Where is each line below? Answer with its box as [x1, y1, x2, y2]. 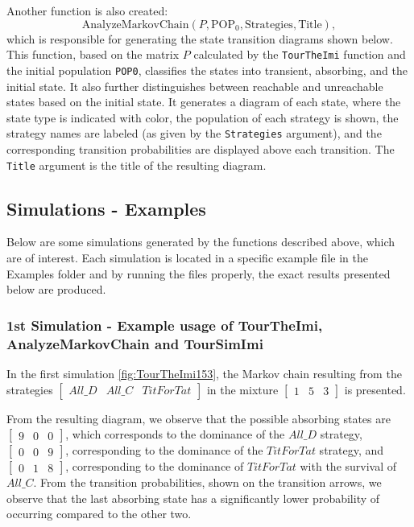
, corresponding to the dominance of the [65, 442, 263, 459]
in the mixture [206, 381, 279, 397]
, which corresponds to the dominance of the [65, 426, 285, 443]
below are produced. [6, 281, 106, 298]
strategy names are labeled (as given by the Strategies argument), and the [6, 125, 382, 142]
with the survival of [300, 458, 397, 475]
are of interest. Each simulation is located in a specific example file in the [6, 249, 368, 266]
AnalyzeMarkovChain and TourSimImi [6, 333, 263, 353]
